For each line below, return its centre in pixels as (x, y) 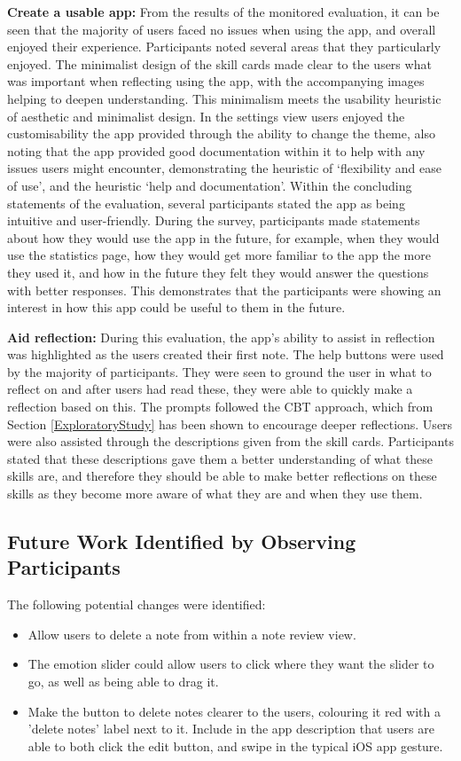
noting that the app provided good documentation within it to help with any (216, 150)
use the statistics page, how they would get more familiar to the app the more (219, 255)
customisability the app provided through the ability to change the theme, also (221, 133)
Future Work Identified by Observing (182, 541)
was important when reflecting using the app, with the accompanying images (216, 81)
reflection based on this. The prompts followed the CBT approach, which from (220, 407)
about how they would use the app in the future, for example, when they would (223, 237)
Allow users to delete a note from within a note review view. (192, 634)
